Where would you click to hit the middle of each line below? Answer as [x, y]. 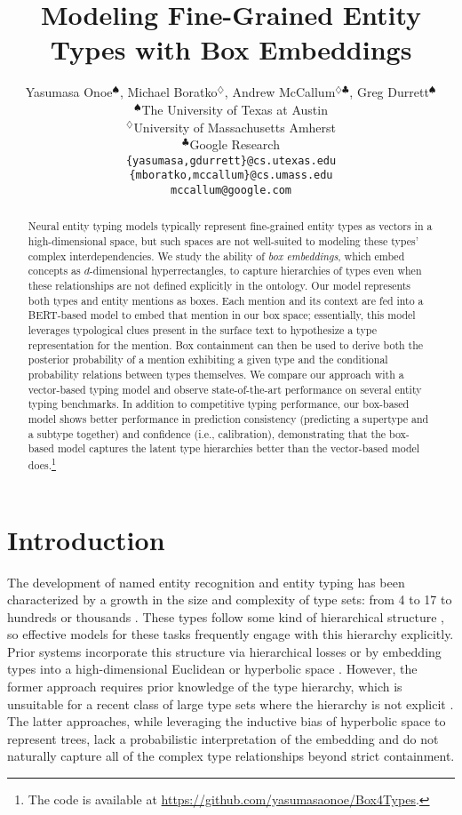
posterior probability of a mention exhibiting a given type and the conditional [208, 360]
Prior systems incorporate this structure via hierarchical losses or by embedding [224, 651]
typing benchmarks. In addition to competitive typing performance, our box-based [219, 404]
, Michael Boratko [168, 92]
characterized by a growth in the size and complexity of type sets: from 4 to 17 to [230, 599]
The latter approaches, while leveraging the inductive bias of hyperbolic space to [227, 721]
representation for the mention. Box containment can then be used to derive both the [226, 344]
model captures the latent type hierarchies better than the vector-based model [239, 448]
